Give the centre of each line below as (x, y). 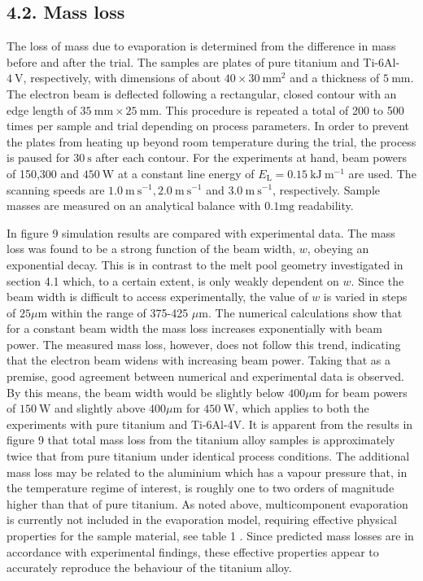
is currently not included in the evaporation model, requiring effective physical (202, 520)
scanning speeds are (56, 189)
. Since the (377, 280)
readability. (326, 205)
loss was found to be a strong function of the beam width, (151, 249)
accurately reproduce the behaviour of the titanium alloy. (149, 568)
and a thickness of (335, 78)
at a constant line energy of (186, 173)
